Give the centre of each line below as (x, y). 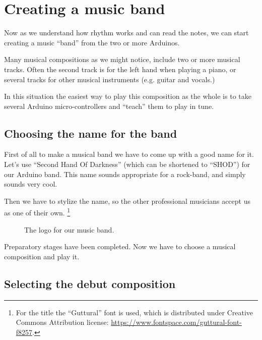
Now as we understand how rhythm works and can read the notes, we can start (126, 33)
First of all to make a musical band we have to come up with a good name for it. (129, 154)
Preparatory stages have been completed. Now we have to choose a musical (120, 246)
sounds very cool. (31, 184)
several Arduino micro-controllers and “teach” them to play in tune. (109, 106)
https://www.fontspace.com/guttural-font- (176, 322)
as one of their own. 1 (37, 212)
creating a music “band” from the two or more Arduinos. (92, 42)
